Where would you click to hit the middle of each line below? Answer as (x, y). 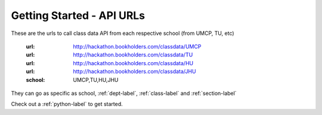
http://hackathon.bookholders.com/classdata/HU (133, 63)
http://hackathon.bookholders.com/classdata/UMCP (137, 46)
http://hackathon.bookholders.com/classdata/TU (133, 55)
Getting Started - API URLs (78, 15)
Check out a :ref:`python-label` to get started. (67, 104)
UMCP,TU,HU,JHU (96, 79)
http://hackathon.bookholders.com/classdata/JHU (134, 72)
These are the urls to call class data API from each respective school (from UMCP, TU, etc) (123, 33)
